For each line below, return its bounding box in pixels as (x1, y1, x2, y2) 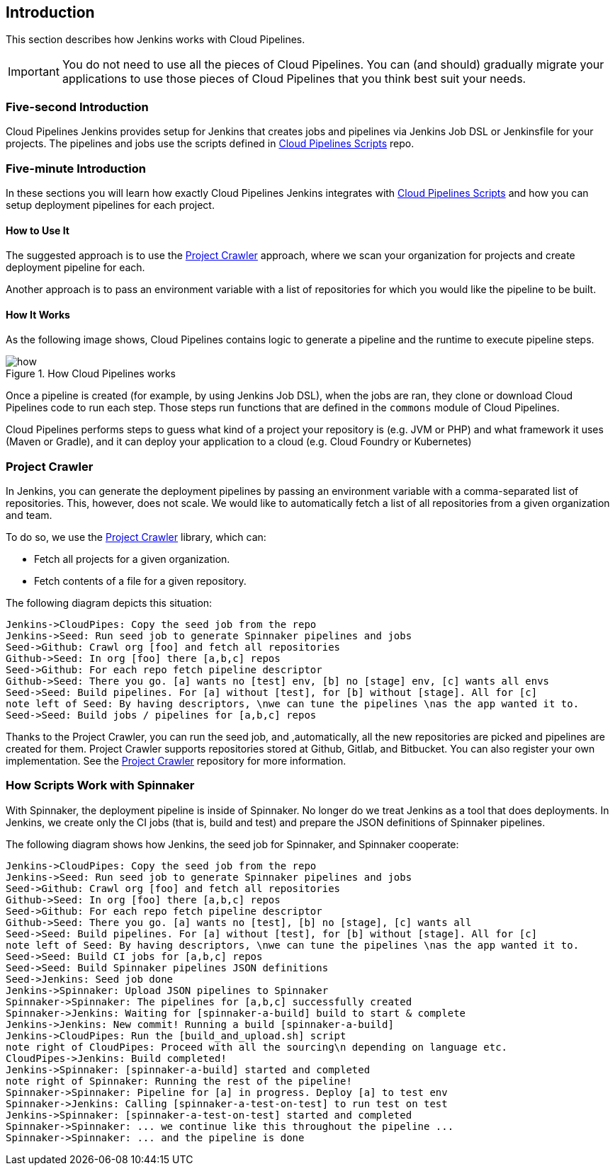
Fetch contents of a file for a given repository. (34, 575, 247, 588)
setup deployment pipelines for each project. (6, 198, 215, 211)
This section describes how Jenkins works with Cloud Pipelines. (6, 33, 305, 46)
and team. (6, 509, 52, 522)
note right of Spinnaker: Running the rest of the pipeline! (6, 1075, 352, 1087)
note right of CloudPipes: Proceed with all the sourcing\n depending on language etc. (6, 1041, 508, 1053)
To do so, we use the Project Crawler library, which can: (6, 531, 266, 544)
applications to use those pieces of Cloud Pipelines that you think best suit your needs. (62, 72, 526, 86)
